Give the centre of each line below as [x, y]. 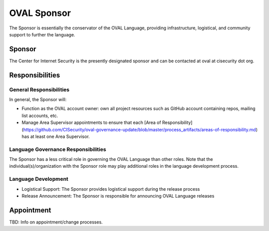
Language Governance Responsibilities [58, 149]
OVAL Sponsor [40, 13]
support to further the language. [42, 34]
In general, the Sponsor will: [38, 99]
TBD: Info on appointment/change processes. [56, 222]
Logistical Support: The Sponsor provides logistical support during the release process [111, 189]
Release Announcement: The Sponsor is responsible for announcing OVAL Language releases [118, 196]
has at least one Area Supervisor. [56, 136]
